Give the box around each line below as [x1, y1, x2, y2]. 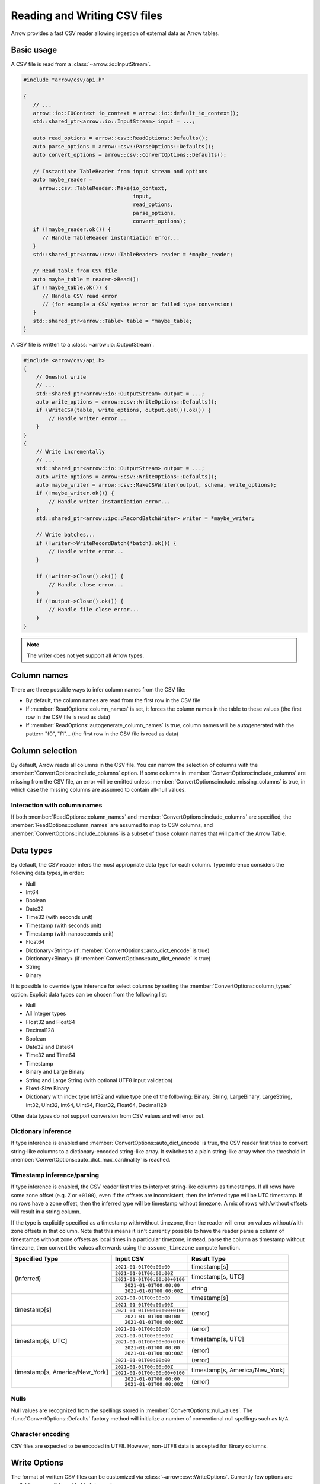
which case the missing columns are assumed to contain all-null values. [11, 786, 186, 793]
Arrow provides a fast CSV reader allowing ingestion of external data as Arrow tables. [11, 30, 220, 37]
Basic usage [11, 45, 57, 55]
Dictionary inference [11, 1127, 72, 1135]
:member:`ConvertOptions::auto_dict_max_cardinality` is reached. [11, 1156, 171, 1163]
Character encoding [11, 1430, 71, 1438]
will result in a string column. [11, 1208, 81, 1215]
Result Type [191, 1255, 226, 1263]
